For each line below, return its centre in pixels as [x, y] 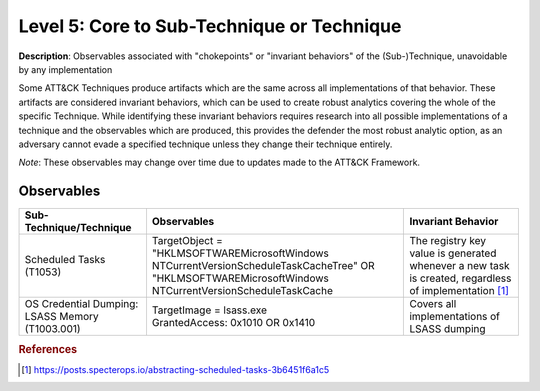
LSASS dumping [447, 329]
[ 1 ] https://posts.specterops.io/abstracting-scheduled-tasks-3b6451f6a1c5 [175, 369]
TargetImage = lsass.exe [209, 310]
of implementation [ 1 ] [459, 291]
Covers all [433, 304]
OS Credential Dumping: [81, 304]
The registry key [448, 241]
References [48, 349]
